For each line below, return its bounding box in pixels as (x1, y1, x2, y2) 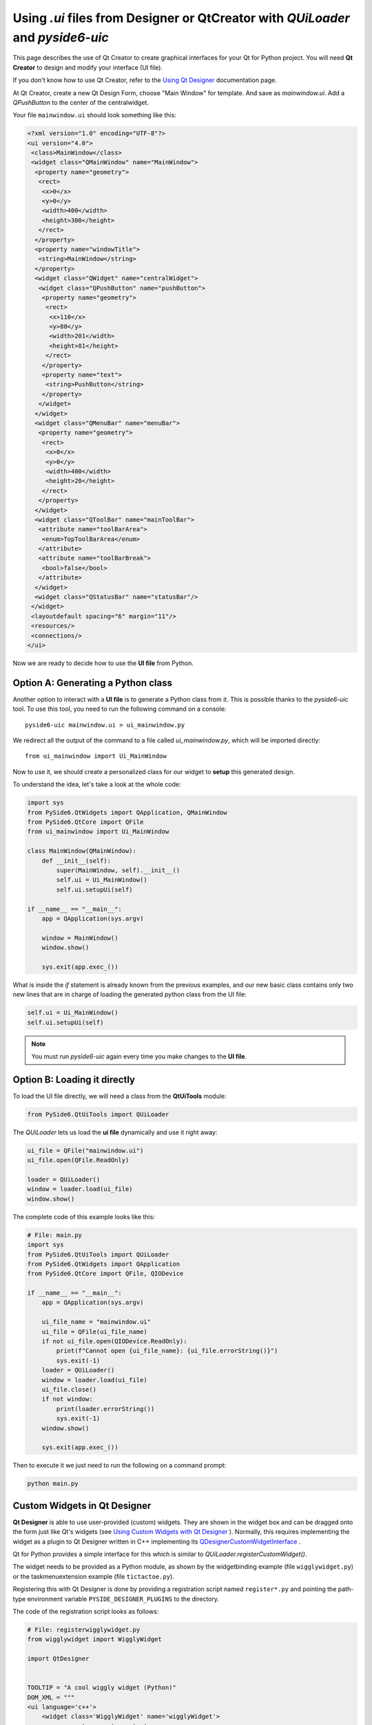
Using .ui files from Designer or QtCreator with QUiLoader (12, 10, 351, 26)
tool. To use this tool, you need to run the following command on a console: (12, 704, 227, 713)
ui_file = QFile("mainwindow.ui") (27, 1146, 144, 1154)
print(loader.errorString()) (56, 1405, 155, 1412)
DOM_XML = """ (27, 1693, 75, 1701)
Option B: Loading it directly (12, 1074, 136, 1085)
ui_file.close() (41, 1386, 96, 1393)
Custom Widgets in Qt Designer (12, 1499, 152, 1511)
